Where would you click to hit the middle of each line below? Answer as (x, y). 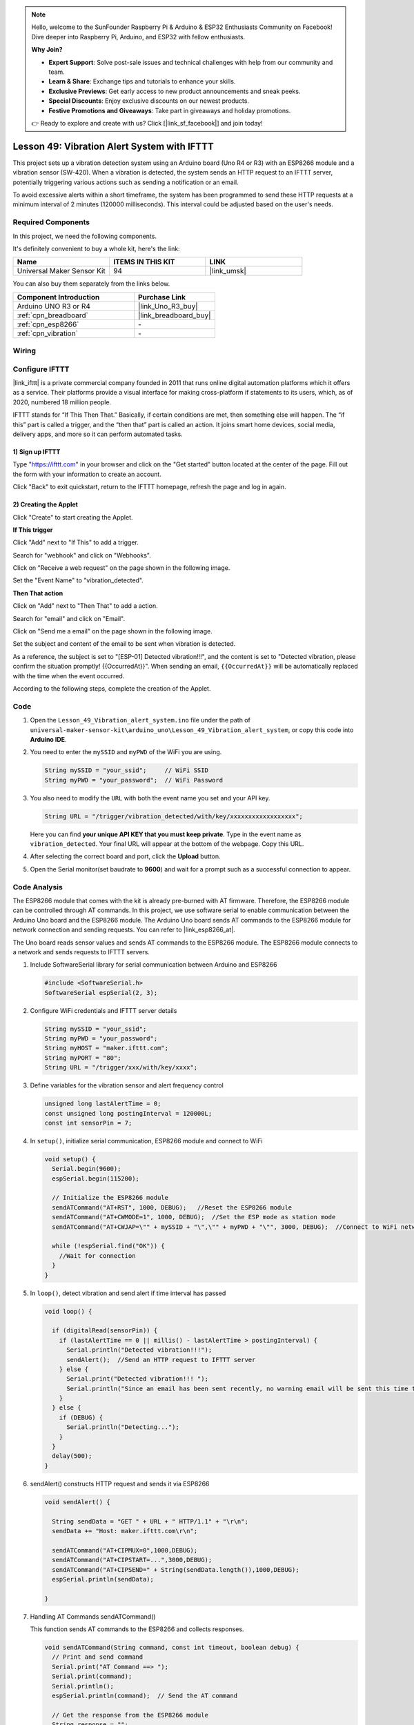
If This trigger (33, 530)
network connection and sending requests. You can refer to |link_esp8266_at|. (124, 930)
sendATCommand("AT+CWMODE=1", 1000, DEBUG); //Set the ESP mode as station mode (194, 1217)
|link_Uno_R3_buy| (168, 306)
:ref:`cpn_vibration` (48, 333)
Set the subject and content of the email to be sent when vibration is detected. (124, 644)
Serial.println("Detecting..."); (123, 1427)
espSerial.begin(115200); (96, 1179)
